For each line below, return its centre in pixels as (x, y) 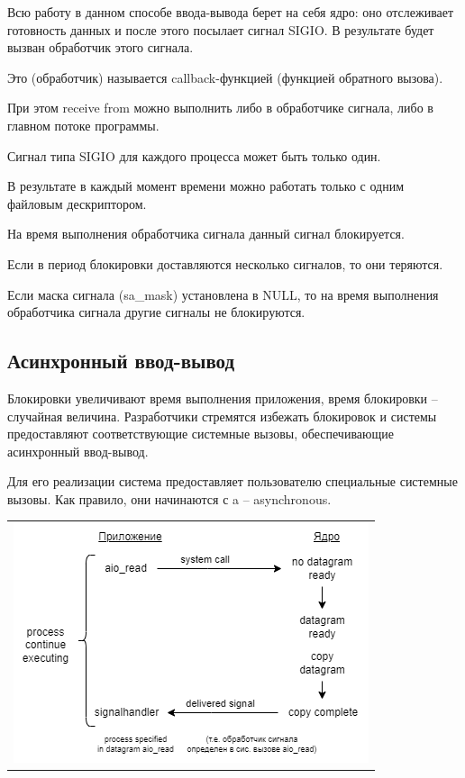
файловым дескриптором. (77, 203)
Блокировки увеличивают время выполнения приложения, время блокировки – (223, 398)
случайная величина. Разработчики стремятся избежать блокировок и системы (222, 416)
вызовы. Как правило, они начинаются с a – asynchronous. (169, 498)
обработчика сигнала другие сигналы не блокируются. (156, 312)
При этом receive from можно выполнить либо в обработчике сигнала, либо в (220, 108)
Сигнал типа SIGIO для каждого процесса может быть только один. (194, 155)
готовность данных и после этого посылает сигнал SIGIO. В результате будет (221, 29)
